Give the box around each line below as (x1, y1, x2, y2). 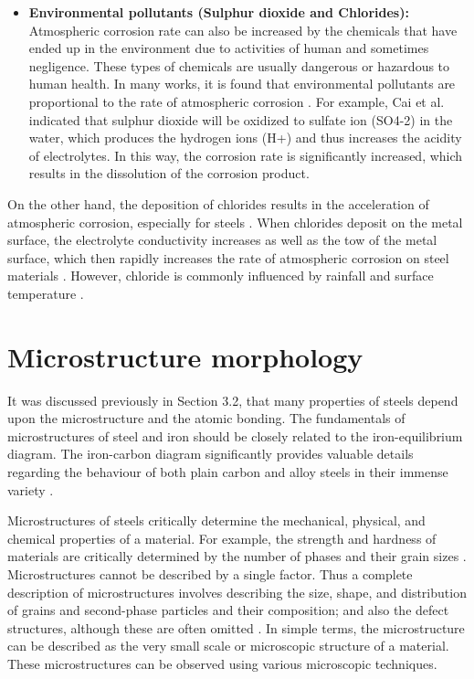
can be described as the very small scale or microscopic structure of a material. (7, 636, 449, 655)
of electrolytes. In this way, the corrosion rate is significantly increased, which (28, 145, 463, 164)
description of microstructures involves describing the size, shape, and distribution (7, 582, 467, 601)
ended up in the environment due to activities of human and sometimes (28, 38, 429, 58)
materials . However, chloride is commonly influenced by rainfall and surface (7, 266, 434, 285)
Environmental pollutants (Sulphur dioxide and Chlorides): (28, 3, 409, 21)
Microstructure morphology (7, 337, 363, 375)
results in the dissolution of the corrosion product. (28, 164, 310, 183)
